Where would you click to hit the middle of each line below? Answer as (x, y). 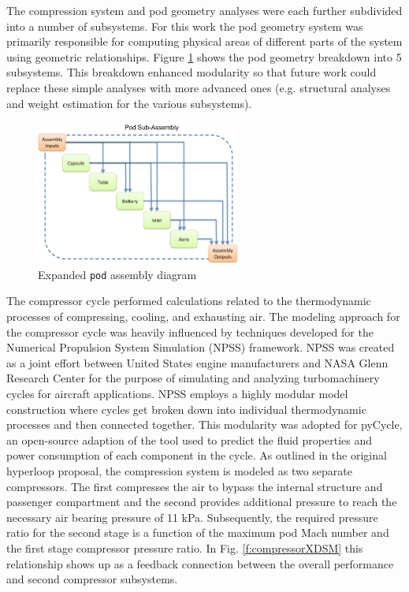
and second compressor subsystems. (92, 579)
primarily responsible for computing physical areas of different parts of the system (204, 41)
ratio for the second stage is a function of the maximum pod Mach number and (198, 532)
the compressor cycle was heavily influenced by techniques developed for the (190, 331)
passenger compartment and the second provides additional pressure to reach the (202, 502)
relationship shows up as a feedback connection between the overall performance (200, 563)
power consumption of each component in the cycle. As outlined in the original (197, 455)
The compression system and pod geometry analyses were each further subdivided (204, 10)
